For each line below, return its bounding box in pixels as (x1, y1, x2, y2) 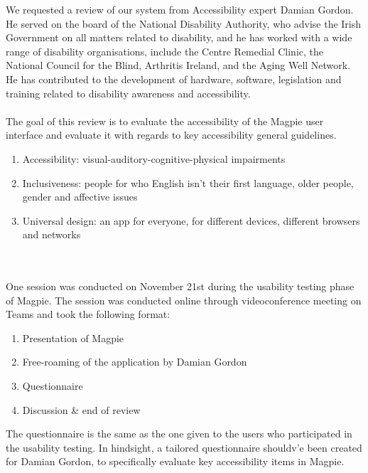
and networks (22, 227, 81, 242)
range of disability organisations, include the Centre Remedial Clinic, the (6, 43, 324, 58)
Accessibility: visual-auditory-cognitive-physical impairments (22, 151, 286, 166)
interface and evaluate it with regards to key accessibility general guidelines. (6, 127, 337, 142)
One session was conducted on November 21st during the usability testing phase (6, 279, 355, 294)
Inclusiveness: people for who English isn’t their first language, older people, (22, 175, 354, 190)
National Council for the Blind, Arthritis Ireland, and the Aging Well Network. (6, 58, 351, 73)
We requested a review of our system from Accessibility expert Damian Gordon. (6, 2, 354, 16)
